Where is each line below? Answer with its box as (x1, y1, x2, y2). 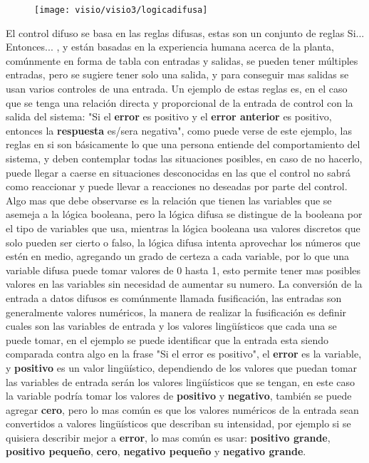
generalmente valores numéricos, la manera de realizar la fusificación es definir (6, 304, 347, 319)
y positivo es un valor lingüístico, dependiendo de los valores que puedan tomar (6, 360, 358, 375)
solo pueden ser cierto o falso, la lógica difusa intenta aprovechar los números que (6, 234, 360, 249)
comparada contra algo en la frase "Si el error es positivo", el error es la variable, (6, 346, 362, 361)
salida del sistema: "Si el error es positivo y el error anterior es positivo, (6, 109, 332, 124)
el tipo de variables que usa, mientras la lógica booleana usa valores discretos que (6, 220, 360, 235)
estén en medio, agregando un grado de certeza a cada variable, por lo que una (6, 249, 350, 264)
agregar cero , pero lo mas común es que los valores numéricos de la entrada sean (6, 402, 359, 417)
